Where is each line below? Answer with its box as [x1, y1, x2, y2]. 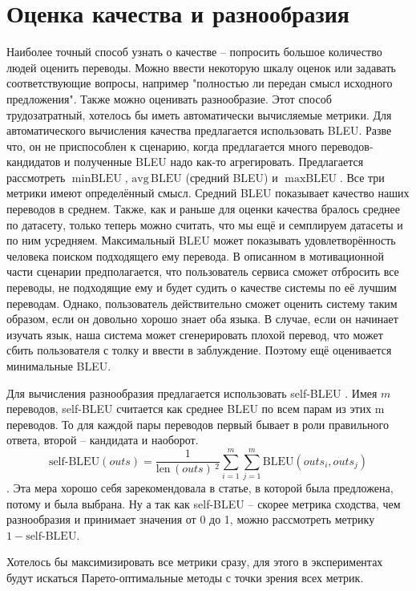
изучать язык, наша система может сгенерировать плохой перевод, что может [6, 326, 383, 342]
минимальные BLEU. [6, 358, 111, 374]
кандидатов [6, 153, 61, 170]
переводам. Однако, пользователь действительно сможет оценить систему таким [6, 294, 398, 311]
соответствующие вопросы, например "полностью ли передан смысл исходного [6, 75, 393, 91]
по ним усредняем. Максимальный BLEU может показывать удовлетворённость [6, 232, 396, 249]
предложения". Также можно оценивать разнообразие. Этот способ [6, 90, 332, 107]
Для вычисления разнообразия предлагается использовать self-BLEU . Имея [6, 384, 378, 401]
